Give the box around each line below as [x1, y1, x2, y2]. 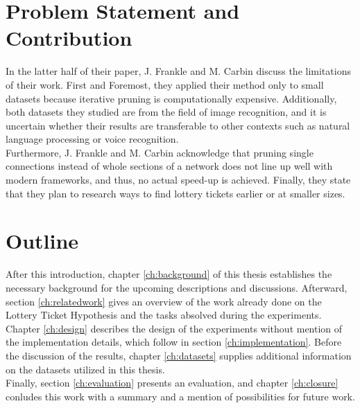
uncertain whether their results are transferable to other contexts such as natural [6, 118, 350, 132]
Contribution [6, 24, 132, 52]
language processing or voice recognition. [6, 132, 179, 146]
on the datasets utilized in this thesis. [6, 362, 165, 376]
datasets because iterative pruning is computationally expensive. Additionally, [6, 91, 337, 105]
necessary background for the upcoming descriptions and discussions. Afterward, [6, 280, 348, 294]
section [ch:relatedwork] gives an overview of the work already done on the [6, 294, 322, 308]
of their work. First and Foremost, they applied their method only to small [6, 77, 324, 91]
